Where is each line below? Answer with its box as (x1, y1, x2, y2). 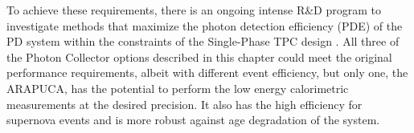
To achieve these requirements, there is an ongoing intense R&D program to (6, 2, 381, 18)
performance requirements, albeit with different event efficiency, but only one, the (6, 64, 408, 81)
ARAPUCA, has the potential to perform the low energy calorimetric (6, 79, 349, 96)
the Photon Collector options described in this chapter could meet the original (6, 48, 392, 65)
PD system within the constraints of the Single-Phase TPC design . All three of (6, 33, 400, 50)
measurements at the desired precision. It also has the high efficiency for (6, 95, 363, 112)
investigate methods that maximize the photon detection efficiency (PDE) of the (6, 17, 403, 34)
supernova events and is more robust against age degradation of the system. (6, 111, 380, 128)
